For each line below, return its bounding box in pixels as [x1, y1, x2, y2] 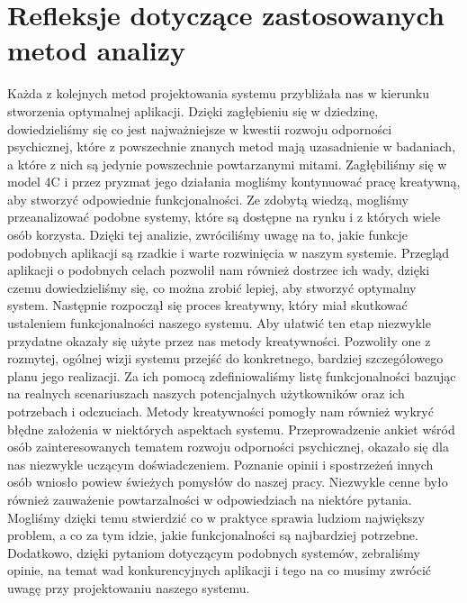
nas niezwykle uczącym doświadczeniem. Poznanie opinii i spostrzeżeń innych [7, 454, 434, 473]
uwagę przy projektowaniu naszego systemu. [7, 578, 250, 597]
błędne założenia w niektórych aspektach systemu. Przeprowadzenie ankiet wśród [7, 419, 455, 438]
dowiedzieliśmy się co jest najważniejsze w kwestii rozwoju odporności [7, 119, 392, 138]
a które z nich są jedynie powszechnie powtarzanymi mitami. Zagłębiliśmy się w [7, 154, 447, 173]
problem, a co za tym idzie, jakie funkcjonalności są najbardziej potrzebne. [7, 525, 418, 544]
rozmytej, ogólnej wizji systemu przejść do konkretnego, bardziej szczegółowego [7, 349, 444, 368]
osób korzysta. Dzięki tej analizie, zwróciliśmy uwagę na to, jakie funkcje [7, 225, 408, 244]
